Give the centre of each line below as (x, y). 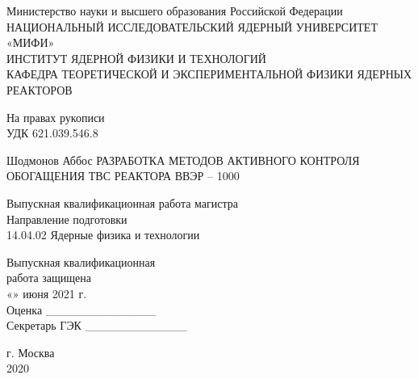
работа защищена (49, 278)
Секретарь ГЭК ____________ (97, 325)
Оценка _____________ (82, 309)
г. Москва (31, 352)
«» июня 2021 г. (47, 293)
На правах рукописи (56, 117)
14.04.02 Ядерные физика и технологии (103, 235)
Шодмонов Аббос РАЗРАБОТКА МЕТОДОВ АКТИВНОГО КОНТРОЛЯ (183, 160)
